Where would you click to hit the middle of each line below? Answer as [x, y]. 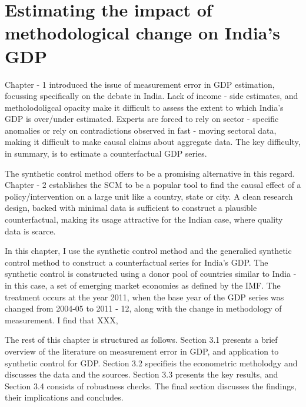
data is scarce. [30, 231]
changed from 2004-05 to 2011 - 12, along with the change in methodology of [143, 308]
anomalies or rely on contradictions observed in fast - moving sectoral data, [141, 130]
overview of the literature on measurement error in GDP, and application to [142, 351]
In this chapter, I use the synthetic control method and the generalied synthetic [148, 251]
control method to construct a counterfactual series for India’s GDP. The [137, 262]
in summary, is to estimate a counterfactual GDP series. [106, 153]
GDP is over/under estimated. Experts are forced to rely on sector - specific [142, 119]
